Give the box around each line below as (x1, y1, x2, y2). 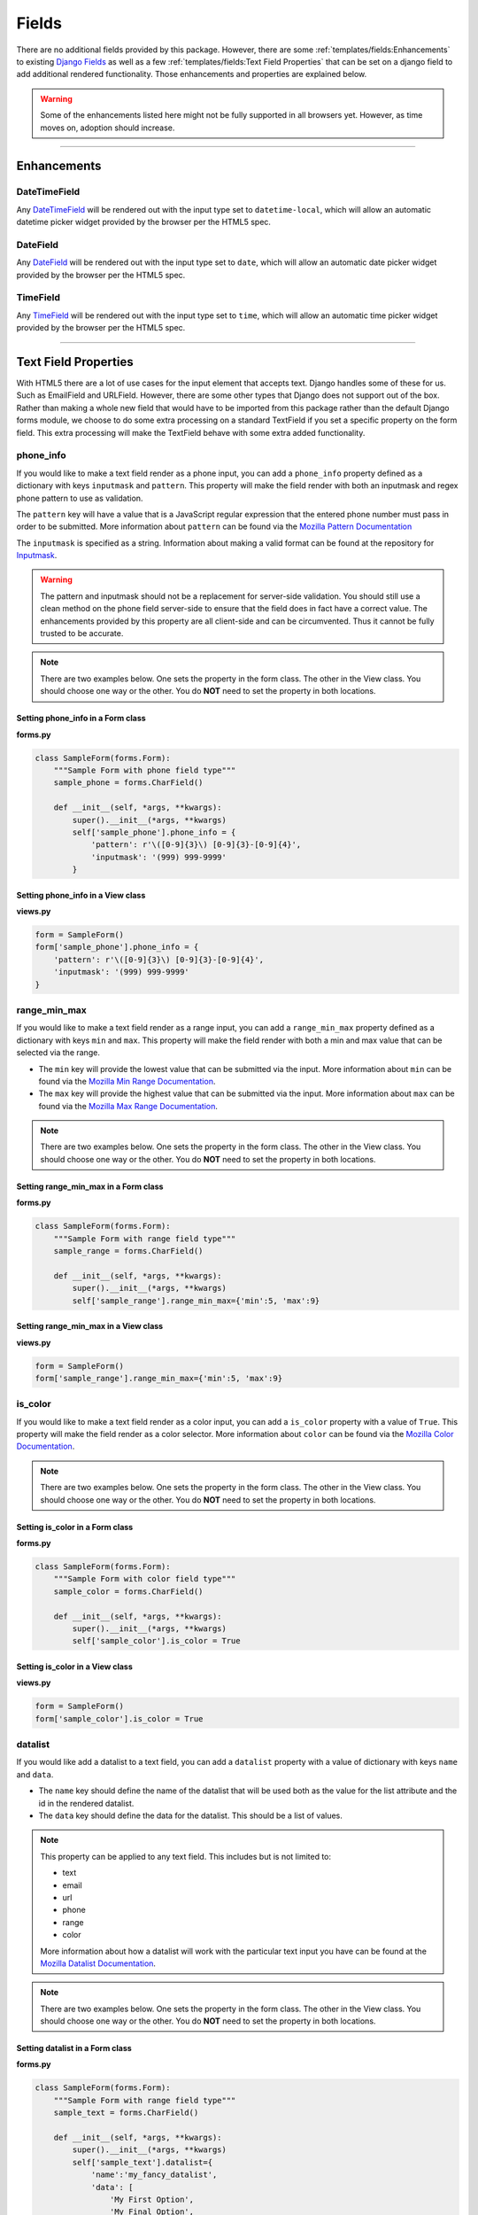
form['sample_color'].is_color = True (35, 1714, 204, 1723)
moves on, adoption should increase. (40, 122, 175, 133)
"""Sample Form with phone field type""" (53, 765, 236, 775)
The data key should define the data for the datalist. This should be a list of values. (38, 1810, 343, 1821)
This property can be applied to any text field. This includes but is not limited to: (40, 1851, 332, 1861)
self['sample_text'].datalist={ (72, 2157, 212, 2167)
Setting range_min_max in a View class (16, 1321, 164, 1332)
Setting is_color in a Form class (16, 1521, 134, 1532)
